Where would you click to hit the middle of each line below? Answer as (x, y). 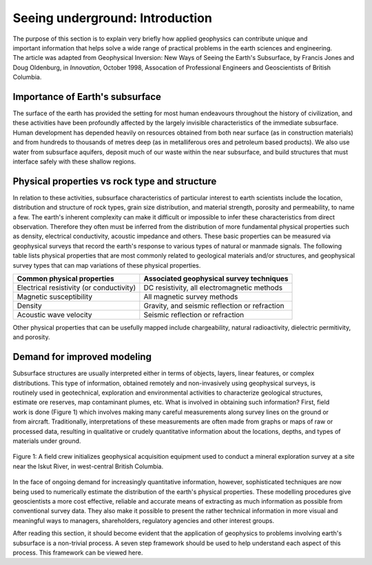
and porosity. (31, 337)
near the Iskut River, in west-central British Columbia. (88, 466)
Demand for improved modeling (82, 357)
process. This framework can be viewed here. (78, 553)
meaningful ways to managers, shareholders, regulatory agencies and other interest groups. (144, 520)
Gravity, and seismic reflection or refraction (214, 306)
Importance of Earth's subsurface (87, 97)
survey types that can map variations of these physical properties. (107, 265)
